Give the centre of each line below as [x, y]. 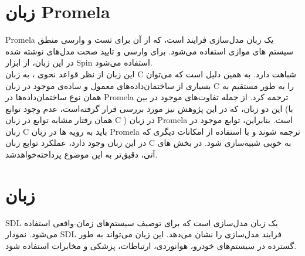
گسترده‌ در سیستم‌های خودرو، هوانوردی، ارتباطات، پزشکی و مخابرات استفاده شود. [151, 245]
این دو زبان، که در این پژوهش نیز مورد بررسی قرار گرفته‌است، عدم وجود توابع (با [149, 108]
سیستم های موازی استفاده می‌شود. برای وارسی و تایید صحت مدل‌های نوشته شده [149, 51]
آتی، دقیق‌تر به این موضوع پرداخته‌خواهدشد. [82, 154]
